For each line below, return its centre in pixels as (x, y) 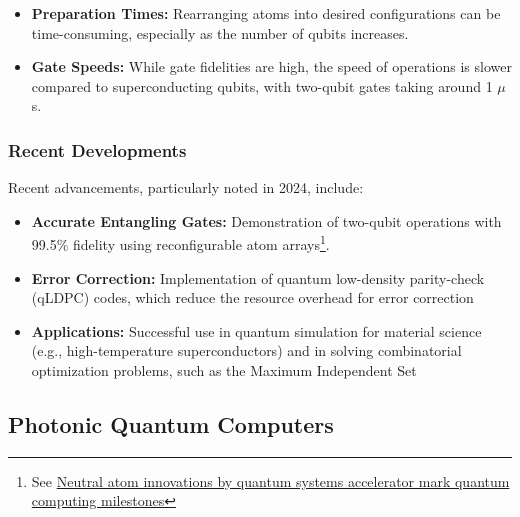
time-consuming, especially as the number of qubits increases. (220, 32)
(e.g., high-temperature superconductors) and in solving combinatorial (246, 350)
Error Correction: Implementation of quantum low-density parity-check (258, 277)
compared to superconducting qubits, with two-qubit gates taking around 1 (262, 85)
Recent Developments (97, 149)
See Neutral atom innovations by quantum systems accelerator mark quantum (270, 480)
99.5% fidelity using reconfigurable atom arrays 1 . (180, 243)
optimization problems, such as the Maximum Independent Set (224, 370)
